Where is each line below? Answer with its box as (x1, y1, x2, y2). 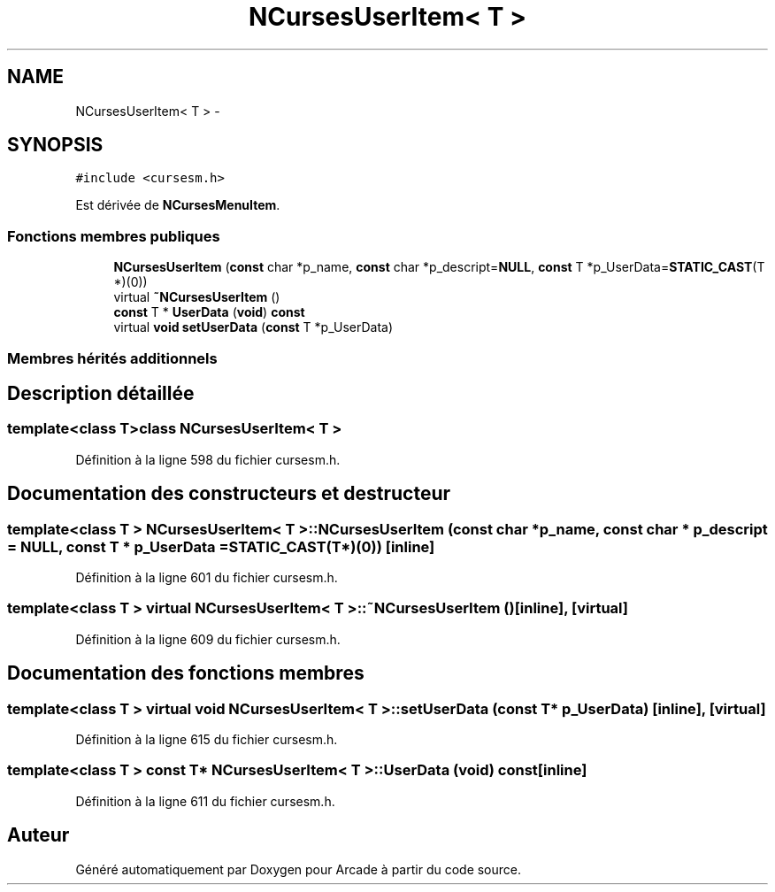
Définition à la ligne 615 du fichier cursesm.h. (75, 731, 338, 747)
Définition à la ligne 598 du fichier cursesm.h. (75, 451, 341, 467)
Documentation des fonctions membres (7, 662, 364, 685)
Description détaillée (7, 381, 195, 404)
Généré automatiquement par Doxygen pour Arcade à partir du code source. (75, 861, 522, 877)
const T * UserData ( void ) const (113, 304, 305, 320)
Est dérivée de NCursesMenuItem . (75, 197, 280, 213)
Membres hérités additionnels (7, 349, 218, 367)
